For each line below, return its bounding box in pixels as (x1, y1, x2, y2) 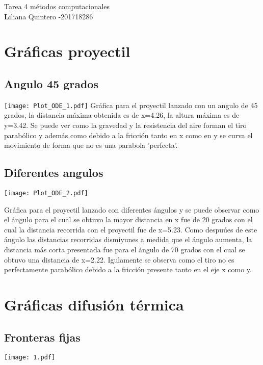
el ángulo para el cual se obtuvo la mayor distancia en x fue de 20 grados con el (4, 214, 253, 225)
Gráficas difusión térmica (4, 294, 184, 315)
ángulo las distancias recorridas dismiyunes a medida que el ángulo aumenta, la (4, 234, 252, 245)
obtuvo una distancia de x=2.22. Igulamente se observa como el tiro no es (4, 254, 234, 265)
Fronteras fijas (4, 329, 81, 345)
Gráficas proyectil (4, 41, 130, 62)
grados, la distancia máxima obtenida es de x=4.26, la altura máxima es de (4, 110, 240, 120)
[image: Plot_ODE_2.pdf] (4, 190, 88, 197)
